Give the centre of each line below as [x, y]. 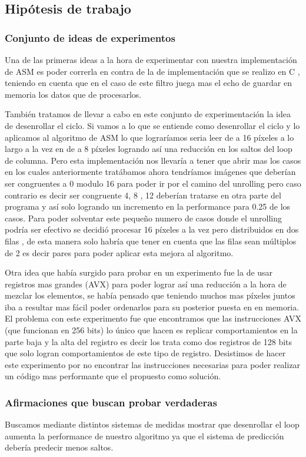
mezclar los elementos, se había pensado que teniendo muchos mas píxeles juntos [150, 295]
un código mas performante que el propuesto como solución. [113, 376]
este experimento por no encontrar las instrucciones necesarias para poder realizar [153, 364]
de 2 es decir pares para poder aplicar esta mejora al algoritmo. [119, 252]
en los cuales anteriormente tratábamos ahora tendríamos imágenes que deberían [150, 172]
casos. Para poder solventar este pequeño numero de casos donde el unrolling [144, 218]
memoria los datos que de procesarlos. [73, 94]
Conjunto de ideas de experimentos [90, 37]
